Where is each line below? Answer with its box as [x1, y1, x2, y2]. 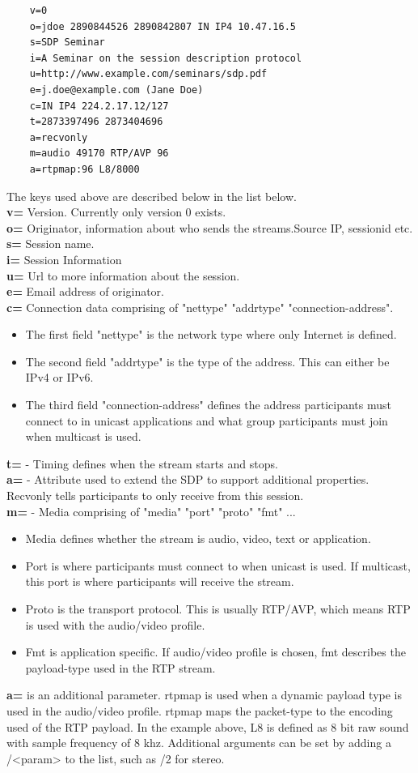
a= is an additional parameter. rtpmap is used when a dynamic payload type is [6, 686, 403, 703]
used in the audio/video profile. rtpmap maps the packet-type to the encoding [6, 702, 393, 719]
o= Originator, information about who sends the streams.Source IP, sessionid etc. [6, 219, 413, 236]
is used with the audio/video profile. [25, 616, 205, 633]
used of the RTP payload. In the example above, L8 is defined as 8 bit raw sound [6, 718, 409, 735]
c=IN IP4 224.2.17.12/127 [29, 100, 169, 112]
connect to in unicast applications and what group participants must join [25, 412, 388, 429]
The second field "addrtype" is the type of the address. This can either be [25, 352, 390, 369]
